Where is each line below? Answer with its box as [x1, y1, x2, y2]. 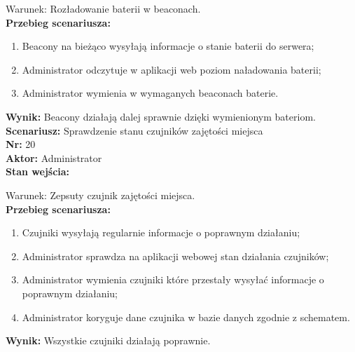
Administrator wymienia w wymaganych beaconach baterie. [22, 86, 279, 100]
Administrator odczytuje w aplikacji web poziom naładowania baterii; [22, 62, 321, 76]
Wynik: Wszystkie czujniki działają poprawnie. [6, 333, 211, 348]
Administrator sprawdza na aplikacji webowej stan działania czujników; [22, 248, 329, 263]
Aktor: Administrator [6, 150, 102, 165]
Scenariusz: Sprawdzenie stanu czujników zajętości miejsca [6, 123, 263, 137]
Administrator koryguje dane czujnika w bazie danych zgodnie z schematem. [22, 309, 350, 324]
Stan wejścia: [6, 164, 70, 179]
